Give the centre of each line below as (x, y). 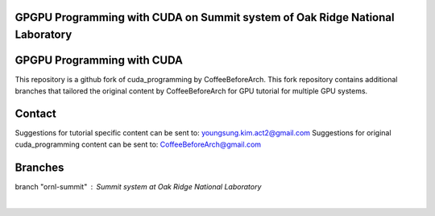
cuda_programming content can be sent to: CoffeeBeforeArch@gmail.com (138, 144)
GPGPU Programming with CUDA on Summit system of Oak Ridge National (205, 17)
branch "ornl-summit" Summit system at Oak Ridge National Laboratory (138, 186)
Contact (35, 114)
